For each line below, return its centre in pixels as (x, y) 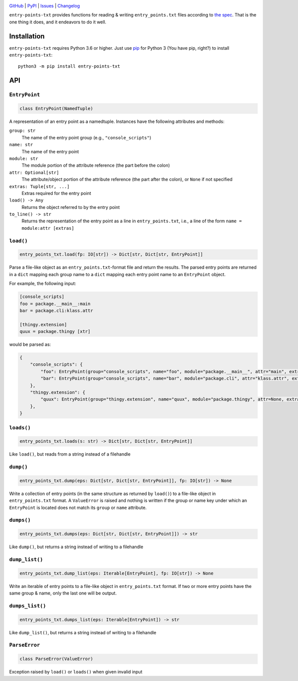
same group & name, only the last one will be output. (63, 593)
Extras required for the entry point (56, 193)
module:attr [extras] (48, 228)
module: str (24, 158)
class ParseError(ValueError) (56, 659)
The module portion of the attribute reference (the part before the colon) (96, 165)
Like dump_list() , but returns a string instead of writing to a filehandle (83, 632)
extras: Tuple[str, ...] (39, 186)
